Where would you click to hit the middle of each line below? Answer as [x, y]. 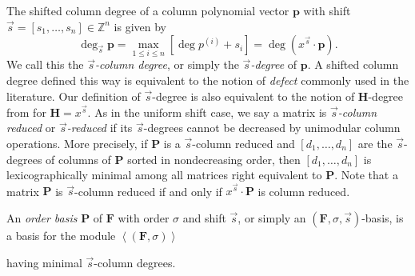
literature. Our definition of [74, 96]
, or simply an [272, 218]
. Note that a [366, 175]
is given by [140, 26]
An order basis [42, 218]
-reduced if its [100, 128]
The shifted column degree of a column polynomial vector [148, 10]
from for [26, 112]
